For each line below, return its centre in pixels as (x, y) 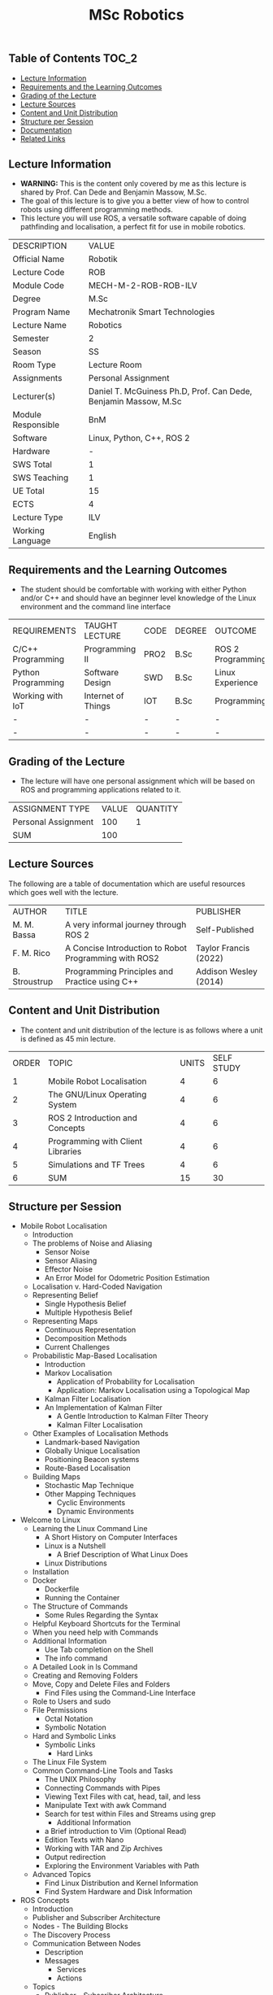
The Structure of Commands (80, 1606)
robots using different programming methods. (96, 210)
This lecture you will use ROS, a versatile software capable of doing (133, 218)
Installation (50, 1572)
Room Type (35, 365)
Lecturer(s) (34, 396)
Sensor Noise (67, 1252)
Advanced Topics (62, 1875)
